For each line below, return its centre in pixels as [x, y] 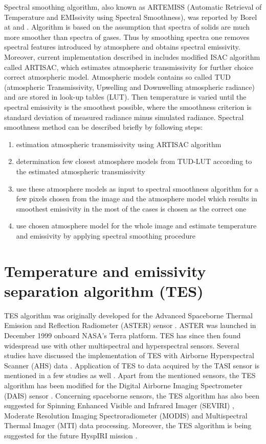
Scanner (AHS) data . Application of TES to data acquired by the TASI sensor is [132, 365]
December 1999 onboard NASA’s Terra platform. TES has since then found [123, 335]
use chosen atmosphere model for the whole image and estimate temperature [136, 226]
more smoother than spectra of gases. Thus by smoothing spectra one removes [127, 37]
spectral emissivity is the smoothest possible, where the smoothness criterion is [128, 107]
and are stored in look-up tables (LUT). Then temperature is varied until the [125, 97]
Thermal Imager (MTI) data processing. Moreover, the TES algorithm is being [128, 425]
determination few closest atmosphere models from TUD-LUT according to [134, 161]
